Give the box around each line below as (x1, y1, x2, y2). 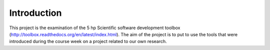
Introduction (9, 7, 62, 18)
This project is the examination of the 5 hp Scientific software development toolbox (9, 25, 180, 31)
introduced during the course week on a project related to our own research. (9, 39, 167, 45)
